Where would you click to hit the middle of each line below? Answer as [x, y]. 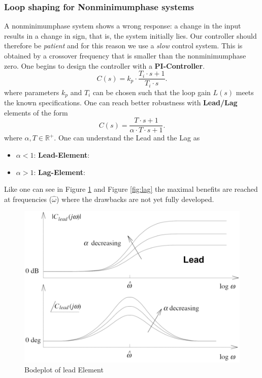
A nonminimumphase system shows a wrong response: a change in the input [123, 26]
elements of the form [36, 112]
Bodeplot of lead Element [64, 370]
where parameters [32, 92]
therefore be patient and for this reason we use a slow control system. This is [123, 46]
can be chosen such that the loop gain [152, 92]
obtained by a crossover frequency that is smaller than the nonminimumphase [125, 55]
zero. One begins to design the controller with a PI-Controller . [105, 65]
